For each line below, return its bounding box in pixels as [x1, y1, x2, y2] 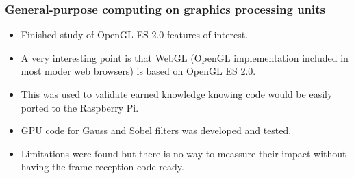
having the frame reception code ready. [21, 160, 184, 174]
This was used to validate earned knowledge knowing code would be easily [21, 87, 333, 101]
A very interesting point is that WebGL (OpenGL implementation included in [21, 50, 349, 64]
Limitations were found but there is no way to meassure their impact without [21, 146, 346, 160]
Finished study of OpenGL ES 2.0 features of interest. [21, 27, 249, 42]
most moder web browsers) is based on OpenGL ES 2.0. [21, 64, 256, 78]
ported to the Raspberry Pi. [21, 100, 139, 114]
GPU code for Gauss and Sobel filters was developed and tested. [21, 123, 292, 138]
